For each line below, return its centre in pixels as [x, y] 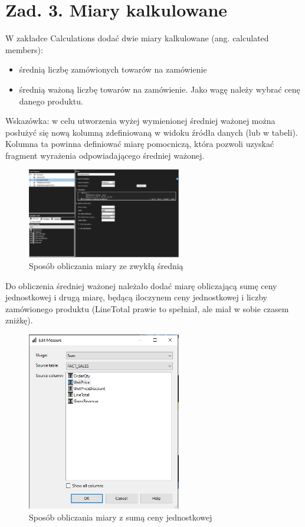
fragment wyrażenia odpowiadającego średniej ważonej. [105, 155]
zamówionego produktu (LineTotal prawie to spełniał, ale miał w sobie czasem [147, 308]
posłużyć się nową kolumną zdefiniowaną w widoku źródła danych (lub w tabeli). [152, 132]
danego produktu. [51, 101]
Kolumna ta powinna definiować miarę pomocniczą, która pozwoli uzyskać [140, 144]
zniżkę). [19, 320]
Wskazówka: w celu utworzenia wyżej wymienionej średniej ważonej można [140, 121]
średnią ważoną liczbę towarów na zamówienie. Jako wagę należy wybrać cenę [160, 89]
